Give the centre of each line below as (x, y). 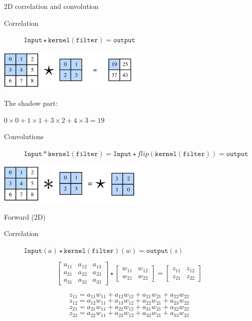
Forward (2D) (25, 216)
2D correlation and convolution (51, 6)
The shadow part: (31, 103)
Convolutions (24, 136)
